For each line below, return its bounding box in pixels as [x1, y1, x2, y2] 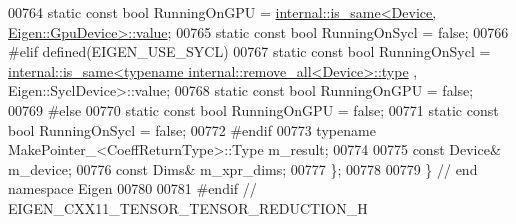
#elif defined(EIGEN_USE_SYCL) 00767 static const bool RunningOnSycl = [8, 41, 491, 62]
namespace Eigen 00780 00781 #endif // [8, 178, 257, 199]
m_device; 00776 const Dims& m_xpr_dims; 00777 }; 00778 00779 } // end [8, 158, 478, 179]
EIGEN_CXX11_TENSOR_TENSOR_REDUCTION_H [8, 197, 368, 218]
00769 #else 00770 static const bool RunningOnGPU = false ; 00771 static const [8, 99, 499, 120]
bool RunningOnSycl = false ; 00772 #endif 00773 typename [8, 119, 376, 140]
